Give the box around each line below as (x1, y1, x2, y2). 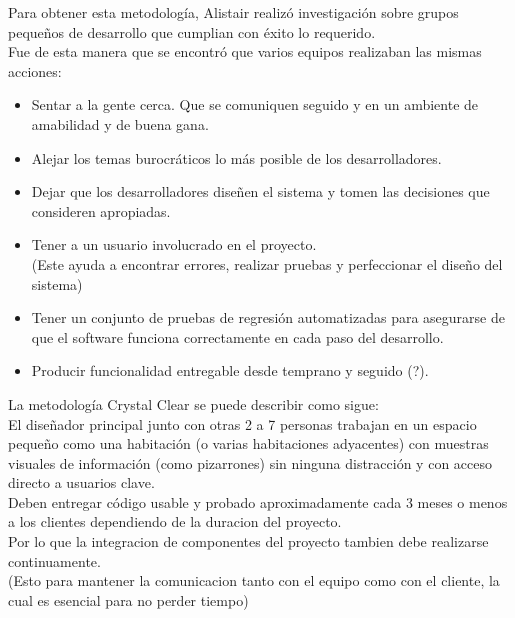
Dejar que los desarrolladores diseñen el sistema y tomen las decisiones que (31, 181, 490, 202)
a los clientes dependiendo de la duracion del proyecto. (8, 511, 342, 532)
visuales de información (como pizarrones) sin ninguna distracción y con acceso (8, 452, 492, 473)
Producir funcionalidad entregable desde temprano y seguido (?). (31, 360, 429, 381)
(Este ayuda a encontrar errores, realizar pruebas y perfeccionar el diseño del (31, 253, 503, 274)
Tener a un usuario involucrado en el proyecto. (31, 234, 317, 255)
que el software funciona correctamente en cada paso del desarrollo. (31, 326, 444, 347)
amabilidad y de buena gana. (31, 113, 209, 134)
